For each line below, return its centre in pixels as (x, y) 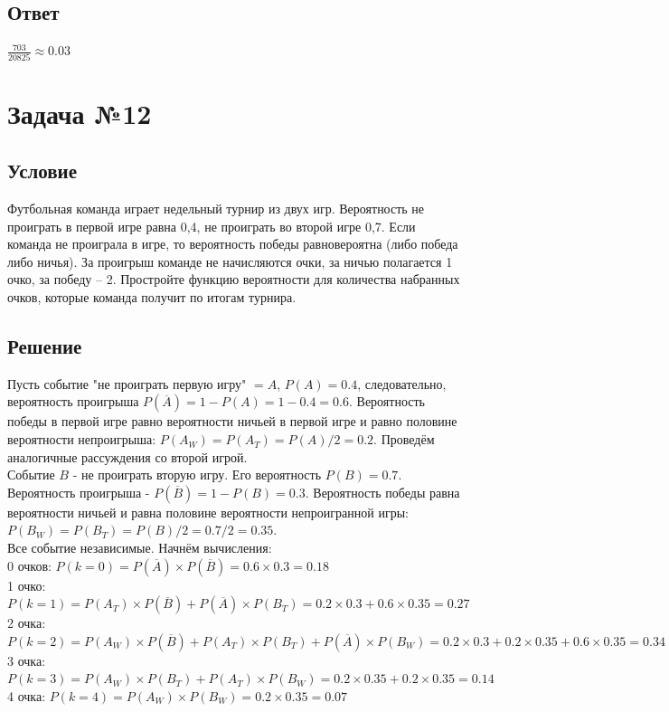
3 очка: (27, 660)
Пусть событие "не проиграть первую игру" (127, 383)
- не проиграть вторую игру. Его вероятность (197, 475)
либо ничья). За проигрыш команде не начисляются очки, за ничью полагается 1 (230, 261)
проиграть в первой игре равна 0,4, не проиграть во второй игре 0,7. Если (212, 226)
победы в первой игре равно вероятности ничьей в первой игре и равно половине (232, 421)
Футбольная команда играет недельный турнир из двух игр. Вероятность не (216, 209)
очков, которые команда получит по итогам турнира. (152, 297)
